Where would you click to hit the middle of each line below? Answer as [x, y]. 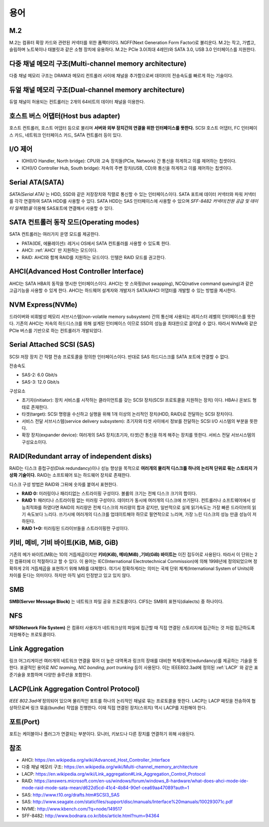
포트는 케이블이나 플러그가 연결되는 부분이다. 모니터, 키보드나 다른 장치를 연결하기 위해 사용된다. [102, 734]
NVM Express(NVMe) [43, 305]
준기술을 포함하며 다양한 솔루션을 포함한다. [51, 675]
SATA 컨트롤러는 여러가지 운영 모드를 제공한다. [55, 234]
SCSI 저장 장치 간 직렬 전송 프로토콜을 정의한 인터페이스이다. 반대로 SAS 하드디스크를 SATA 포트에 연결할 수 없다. [119, 357]
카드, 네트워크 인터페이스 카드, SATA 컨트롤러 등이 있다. [68, 135]
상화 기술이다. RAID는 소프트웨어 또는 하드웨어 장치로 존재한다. [70, 475]
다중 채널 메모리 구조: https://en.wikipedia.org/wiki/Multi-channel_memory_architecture [110, 767]
